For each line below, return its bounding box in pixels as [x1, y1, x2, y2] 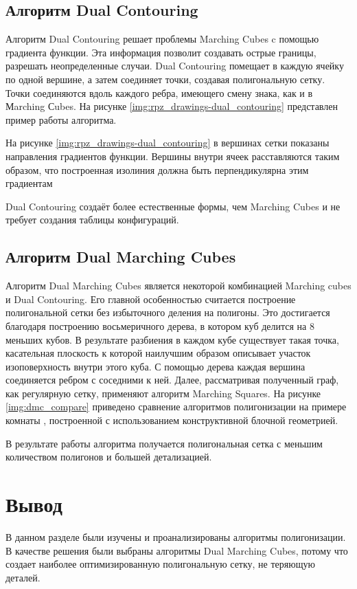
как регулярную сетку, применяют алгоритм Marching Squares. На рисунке [5, 386, 321, 400]
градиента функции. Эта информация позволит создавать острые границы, [5, 45, 316, 59]
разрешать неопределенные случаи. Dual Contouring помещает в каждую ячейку [5, 58, 344, 73]
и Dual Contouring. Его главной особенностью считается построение [5, 291, 296, 306]
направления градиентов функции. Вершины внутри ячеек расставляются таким [5, 148, 340, 163]
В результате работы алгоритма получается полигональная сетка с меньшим [5, 436, 323, 450]
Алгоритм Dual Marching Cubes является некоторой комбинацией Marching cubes [5, 278, 352, 293]
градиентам [5, 176, 53, 190]
